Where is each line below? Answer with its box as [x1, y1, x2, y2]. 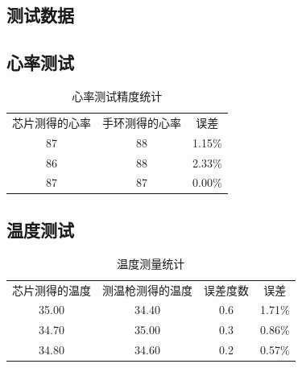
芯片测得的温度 [12, 281, 91, 298]
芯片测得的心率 [12, 114, 91, 130]
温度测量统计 [117, 254, 185, 271]
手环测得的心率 [102, 114, 181, 130]
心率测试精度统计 [72, 87, 163, 104]
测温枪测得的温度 [102, 281, 192, 298]
